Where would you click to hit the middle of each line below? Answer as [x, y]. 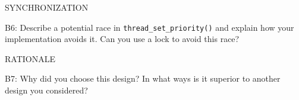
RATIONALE [30, 58]
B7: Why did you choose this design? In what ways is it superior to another [143, 78]
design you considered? [46, 90]
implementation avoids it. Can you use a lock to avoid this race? [122, 39]
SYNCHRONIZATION [47, 7]
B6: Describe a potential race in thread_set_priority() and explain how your [149, 27]
